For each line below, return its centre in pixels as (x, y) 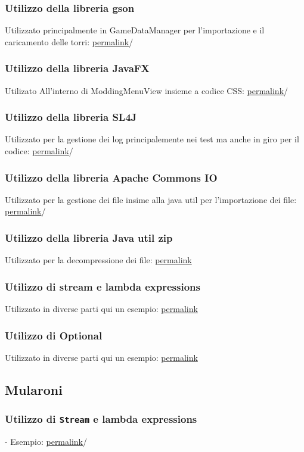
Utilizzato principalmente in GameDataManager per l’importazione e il (135, 30)
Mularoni (34, 389)
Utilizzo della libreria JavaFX (77, 68)
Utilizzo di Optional (54, 335)
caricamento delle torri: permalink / (69, 41)
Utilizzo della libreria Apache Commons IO (111, 177)
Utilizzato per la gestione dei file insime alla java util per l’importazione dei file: (151, 199)
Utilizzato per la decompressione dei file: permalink (98, 260)
